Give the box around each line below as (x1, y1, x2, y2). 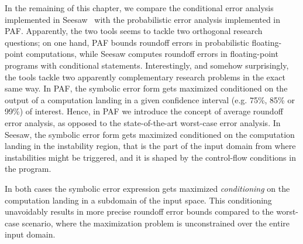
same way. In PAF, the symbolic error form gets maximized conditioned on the (5, 82, 288, 94)
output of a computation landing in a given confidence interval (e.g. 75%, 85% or (5, 93, 295, 106)
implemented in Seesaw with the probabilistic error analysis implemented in (5, 13, 281, 25)
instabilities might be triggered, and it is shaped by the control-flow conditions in (5, 151, 296, 163)
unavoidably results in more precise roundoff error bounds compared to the (5, 205, 274, 218)
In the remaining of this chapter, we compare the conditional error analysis (5, 2, 274, 13)
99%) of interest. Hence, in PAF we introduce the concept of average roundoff (5, 105, 283, 117)
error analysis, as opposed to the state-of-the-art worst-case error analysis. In (5, 116, 281, 128)
